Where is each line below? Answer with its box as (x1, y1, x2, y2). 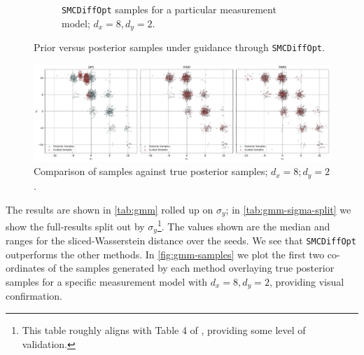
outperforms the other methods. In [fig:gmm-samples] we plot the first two (6, 246, 325, 261)
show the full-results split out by (6, 218, 145, 233)
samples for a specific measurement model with (6, 274, 208, 288)
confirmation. (6, 288, 62, 303)
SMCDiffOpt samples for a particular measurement (62, 2, 276, 16)
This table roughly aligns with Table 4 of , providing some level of (22, 322, 306, 337)
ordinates (6, 260, 45, 275)
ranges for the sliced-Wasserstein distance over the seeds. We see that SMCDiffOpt (6, 233, 356, 248)
